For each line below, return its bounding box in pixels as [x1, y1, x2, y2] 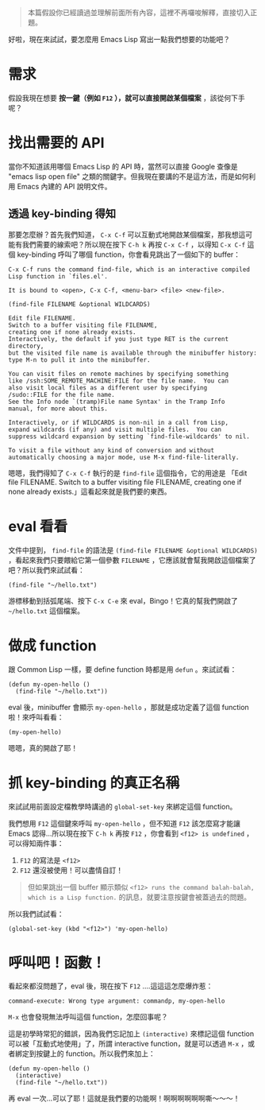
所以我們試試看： [8, 909, 64, 918]
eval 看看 [8, 517, 68, 535]
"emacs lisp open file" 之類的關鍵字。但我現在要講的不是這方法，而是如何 [8, 171, 249, 181]
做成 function [8, 636, 97, 654]
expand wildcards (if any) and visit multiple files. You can [8, 425, 222, 433]
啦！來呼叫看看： [8, 712, 64, 722]
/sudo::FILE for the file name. [8, 390, 115, 398]
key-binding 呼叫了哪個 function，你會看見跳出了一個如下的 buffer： [17, 250, 240, 259]
